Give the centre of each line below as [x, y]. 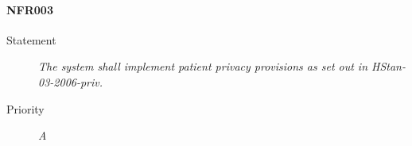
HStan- [389, 66]
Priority [25, 108]
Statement [31, 39]
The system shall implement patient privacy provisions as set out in [203, 66]
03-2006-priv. [71, 81]
